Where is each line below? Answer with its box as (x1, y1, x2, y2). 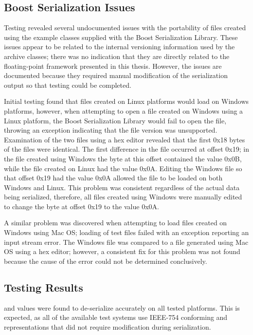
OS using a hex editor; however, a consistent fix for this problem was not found (4, 246, 240, 256)
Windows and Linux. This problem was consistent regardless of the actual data (4, 182, 240, 192)
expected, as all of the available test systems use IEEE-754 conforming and (4, 312, 228, 322)
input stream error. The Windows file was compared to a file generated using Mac (4, 236, 249, 247)
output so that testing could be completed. (4, 79, 131, 90)
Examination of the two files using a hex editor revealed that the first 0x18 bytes (4, 134, 245, 144)
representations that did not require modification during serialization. (4, 321, 211, 332)
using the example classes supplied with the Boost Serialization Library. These (4, 32, 238, 42)
